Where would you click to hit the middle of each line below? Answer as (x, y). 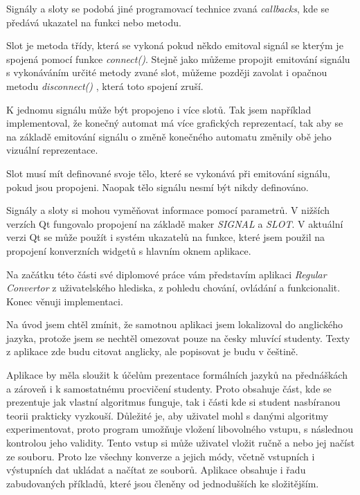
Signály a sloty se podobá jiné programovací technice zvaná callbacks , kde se (168, 8)
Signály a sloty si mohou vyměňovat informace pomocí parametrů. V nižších (168, 210)
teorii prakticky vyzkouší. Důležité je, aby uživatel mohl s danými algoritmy (168, 415)
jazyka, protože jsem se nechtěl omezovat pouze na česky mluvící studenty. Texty (178, 337)
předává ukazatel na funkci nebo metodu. (94, 22)
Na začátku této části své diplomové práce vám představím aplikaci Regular (166, 274)
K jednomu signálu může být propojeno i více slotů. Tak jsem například (159, 109)
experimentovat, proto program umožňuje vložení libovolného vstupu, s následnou (180, 429)
